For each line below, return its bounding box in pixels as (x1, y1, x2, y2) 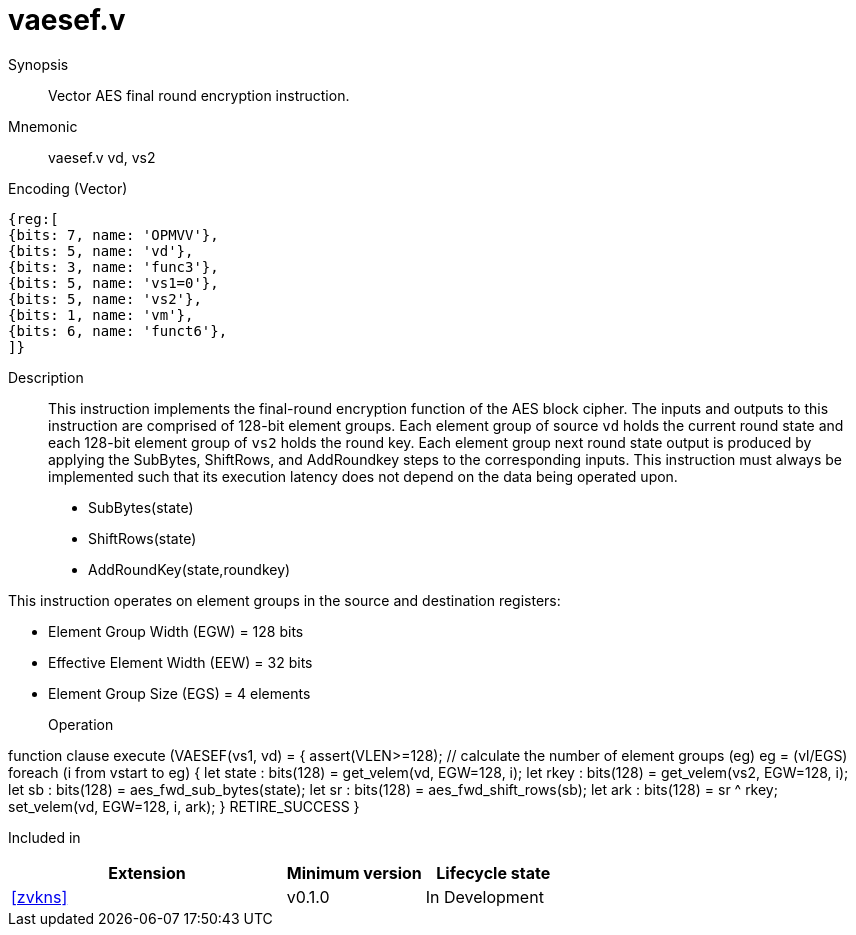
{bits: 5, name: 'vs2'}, (8, 290, 202, 307)
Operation (48, 715, 114, 733)
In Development (425, 886, 544, 907)
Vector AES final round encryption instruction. (48, 86, 350, 104)
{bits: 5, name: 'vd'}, (8, 242, 194, 259)
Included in (8, 828, 81, 846)
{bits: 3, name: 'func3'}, (8, 258, 219, 275)
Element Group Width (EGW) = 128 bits (48, 622, 304, 640)
